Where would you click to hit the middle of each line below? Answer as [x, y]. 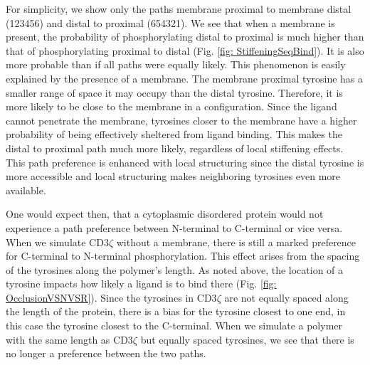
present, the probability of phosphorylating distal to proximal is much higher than [185, 37]
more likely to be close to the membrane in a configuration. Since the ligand [171, 106]
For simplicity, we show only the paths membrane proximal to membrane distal [179, 9]
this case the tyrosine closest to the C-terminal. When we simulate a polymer [174, 326]
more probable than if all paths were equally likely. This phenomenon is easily [176, 64]
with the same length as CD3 [69, 339]
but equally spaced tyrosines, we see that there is [247, 339]
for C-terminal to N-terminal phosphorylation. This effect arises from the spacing [183, 256]
